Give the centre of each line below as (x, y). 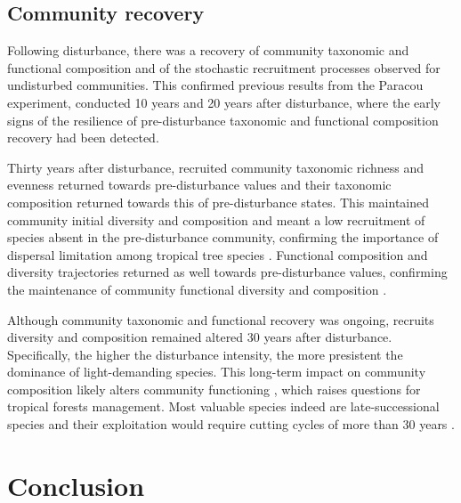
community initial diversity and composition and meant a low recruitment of (216, 219)
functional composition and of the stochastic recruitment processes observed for (224, 67)
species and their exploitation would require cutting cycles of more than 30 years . (231, 424)
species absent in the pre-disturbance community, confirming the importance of (223, 237)
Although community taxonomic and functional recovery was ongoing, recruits (221, 319)
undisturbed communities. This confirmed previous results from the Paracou (215, 85)
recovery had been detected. (83, 138)
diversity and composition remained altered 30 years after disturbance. (200, 337)
